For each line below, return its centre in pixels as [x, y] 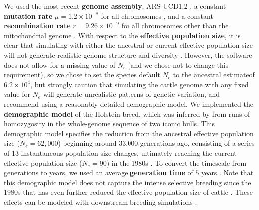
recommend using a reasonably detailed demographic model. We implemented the [129, 104]
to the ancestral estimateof [214, 75]
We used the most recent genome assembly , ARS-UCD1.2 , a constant [115, 6]
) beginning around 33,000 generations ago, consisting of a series [156, 143]
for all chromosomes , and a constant [157, 16]
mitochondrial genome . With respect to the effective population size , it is [122, 35]
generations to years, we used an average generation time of [99, 172]
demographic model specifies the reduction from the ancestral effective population [129, 133]
